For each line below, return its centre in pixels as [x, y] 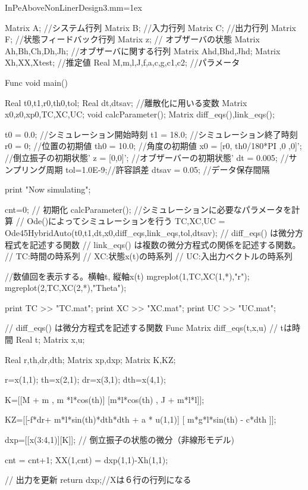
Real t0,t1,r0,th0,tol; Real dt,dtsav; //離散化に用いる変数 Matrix [126, 102]
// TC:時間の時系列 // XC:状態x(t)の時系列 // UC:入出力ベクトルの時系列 [149, 256]
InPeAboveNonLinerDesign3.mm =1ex [73, 7]
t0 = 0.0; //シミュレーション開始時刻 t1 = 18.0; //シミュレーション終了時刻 [151, 134]
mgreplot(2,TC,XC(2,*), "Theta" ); [66, 288]
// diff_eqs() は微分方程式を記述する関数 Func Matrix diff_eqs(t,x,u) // [141, 328]
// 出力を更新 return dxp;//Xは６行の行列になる [98, 480]
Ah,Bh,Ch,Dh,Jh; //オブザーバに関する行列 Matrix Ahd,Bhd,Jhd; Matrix [143, 50]
